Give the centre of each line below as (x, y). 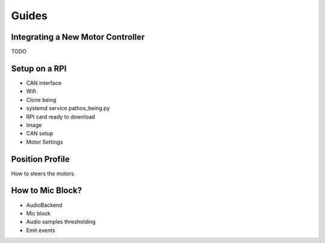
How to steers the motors (43, 173)
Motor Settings (45, 142)
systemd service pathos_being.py (68, 108)
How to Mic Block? (47, 190)
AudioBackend (44, 205)
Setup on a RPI (39, 68)
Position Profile (41, 159)
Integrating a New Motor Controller (78, 37)
